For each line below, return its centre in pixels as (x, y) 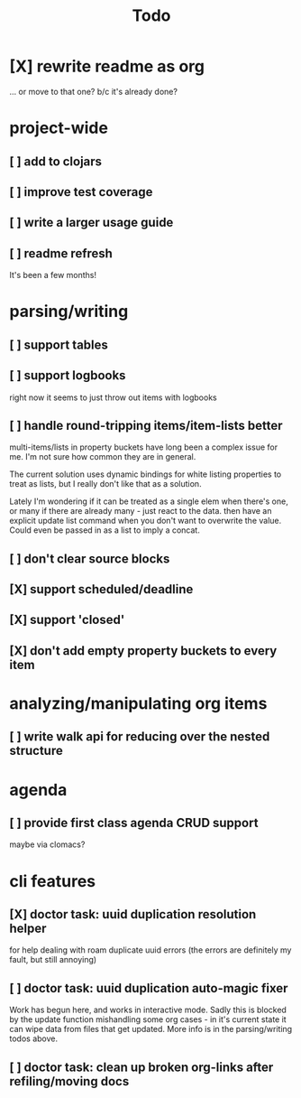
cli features (53, 881)
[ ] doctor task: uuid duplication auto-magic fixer (149, 988)
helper (28, 929)
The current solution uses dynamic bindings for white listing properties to (146, 474)
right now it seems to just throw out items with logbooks (114, 397)
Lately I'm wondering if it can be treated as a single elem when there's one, (149, 501)
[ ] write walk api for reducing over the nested (140, 737)
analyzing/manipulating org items (138, 704)
